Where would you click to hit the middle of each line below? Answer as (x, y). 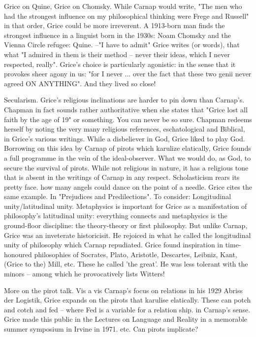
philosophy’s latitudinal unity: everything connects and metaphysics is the (116, 216)
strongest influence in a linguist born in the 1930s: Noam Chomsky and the (117, 35)
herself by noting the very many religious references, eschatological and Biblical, (125, 129)
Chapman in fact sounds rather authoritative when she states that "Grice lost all (126, 109)
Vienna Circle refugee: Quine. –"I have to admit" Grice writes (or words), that (122, 45)
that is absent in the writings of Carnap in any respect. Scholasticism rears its (122, 177)
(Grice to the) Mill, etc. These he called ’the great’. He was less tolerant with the (126, 264)
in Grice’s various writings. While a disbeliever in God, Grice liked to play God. (125, 138)
